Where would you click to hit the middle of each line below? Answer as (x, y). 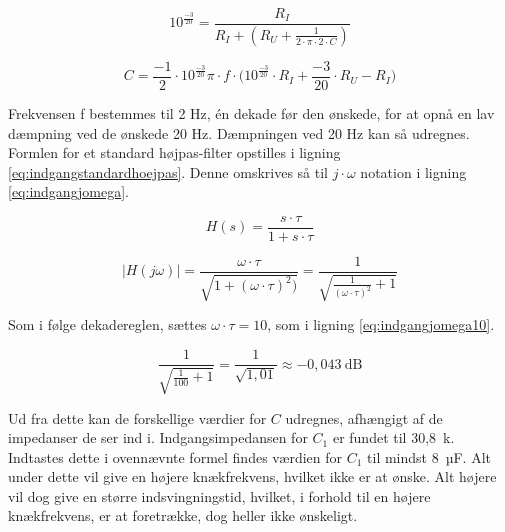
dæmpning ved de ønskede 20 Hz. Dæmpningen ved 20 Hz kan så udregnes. (239, 132)
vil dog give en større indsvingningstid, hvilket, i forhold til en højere (219, 495)
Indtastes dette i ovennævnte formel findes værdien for (175, 456)
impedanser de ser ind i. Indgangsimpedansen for (158, 437)
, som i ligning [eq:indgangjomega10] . (381, 324)
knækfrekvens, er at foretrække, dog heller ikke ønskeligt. (183, 515)
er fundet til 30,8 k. (393, 437)
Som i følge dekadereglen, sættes (107, 324)
